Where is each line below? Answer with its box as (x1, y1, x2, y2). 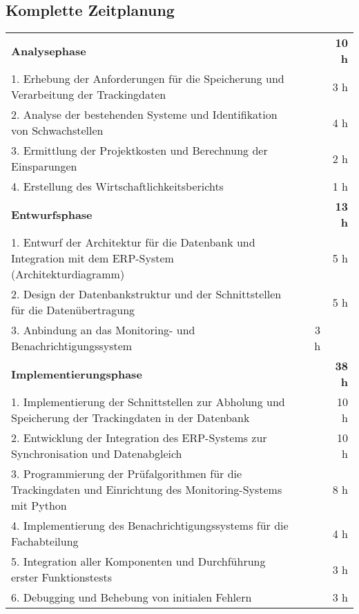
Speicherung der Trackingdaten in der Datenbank (11, 410, 250, 426)
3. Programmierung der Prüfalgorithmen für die (11, 466, 242, 482)
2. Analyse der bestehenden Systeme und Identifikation (11, 106, 278, 123)
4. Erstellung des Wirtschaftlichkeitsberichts (11, 178, 224, 195)
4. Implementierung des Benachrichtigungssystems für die (11, 517, 289, 534)
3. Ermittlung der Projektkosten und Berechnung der (11, 142, 268, 159)
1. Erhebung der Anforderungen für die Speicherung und (11, 70, 284, 87)
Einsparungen (11, 158, 77, 175)
